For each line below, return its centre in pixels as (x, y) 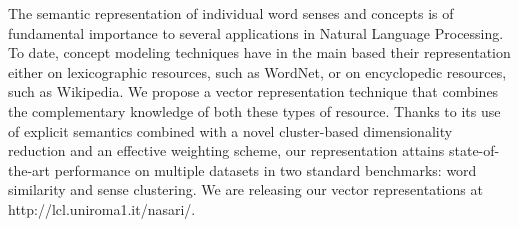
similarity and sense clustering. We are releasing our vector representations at (245, 189)
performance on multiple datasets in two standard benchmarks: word (265, 169)
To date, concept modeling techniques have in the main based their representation (259, 52)
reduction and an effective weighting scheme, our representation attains (226, 150)
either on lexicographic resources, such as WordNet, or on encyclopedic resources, (257, 71)
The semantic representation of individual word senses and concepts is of (231, 13)
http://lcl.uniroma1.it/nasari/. (102, 208)
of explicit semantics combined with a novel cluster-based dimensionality (230, 130)
